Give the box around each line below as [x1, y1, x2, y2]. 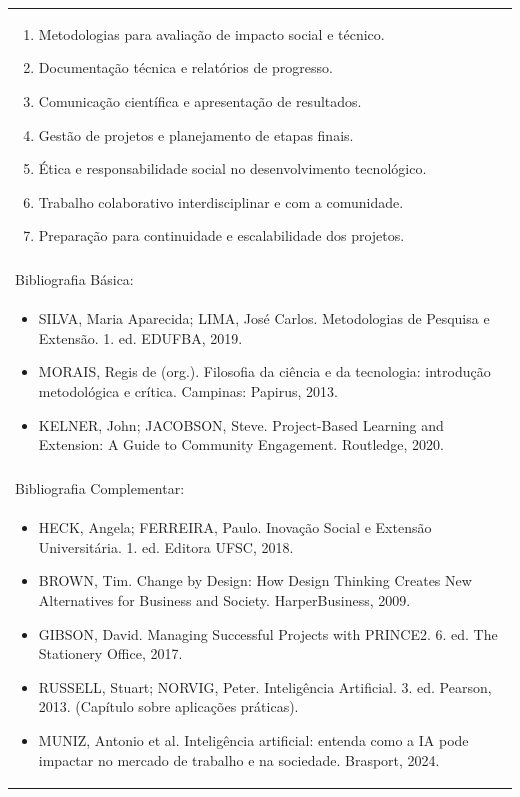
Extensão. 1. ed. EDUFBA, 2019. [38, 327, 243, 348]
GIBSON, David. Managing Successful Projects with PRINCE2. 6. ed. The [38, 623, 498, 644]
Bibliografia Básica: [15, 269, 134, 290]
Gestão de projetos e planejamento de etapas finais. [38, 124, 354, 145]
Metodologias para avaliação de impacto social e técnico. [38, 23, 385, 44]
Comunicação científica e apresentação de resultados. [38, 90, 362, 111]
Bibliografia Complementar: [15, 478, 185, 499]
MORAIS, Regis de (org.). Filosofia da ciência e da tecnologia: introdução [38, 361, 491, 382]
